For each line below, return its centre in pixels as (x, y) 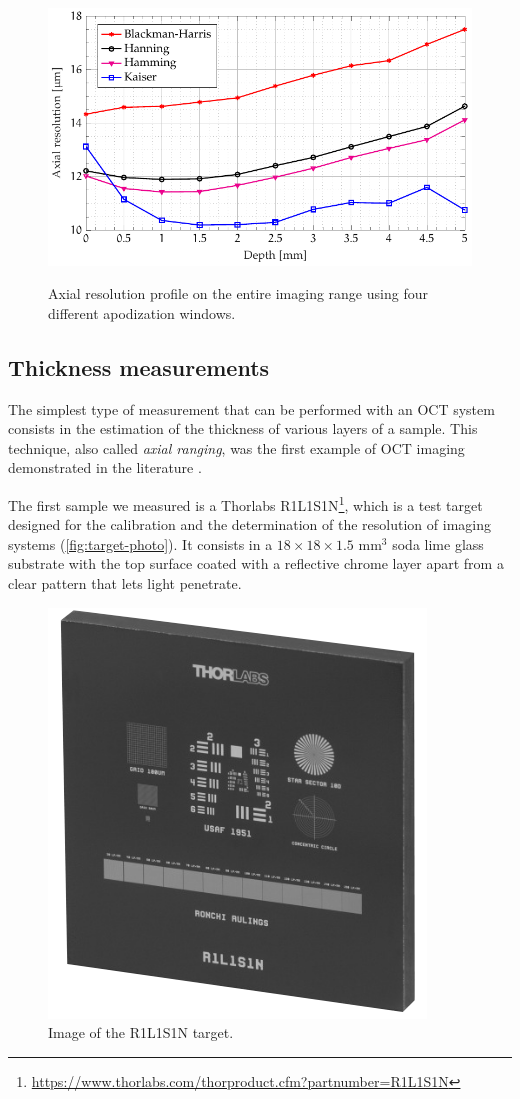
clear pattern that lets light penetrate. (125, 583)
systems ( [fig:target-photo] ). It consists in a (140, 543)
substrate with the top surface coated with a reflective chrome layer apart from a (256, 563)
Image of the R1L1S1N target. (141, 1032)
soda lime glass (438, 543)
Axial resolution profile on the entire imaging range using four (238, 293)
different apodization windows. (142, 312)
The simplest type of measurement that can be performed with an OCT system (251, 408)
